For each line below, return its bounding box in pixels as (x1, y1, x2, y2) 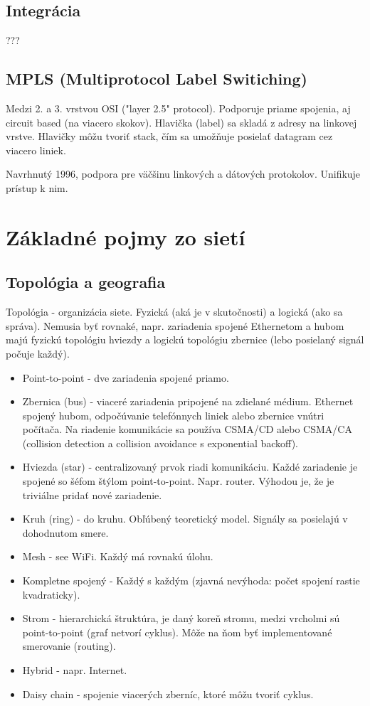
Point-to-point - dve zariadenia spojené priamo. (22, 370, 229, 385)
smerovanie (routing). (22, 638, 116, 653)
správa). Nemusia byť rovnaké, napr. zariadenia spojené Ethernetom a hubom (6, 318, 344, 333)
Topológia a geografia (6, 271, 166, 293)
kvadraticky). (22, 587, 80, 601)
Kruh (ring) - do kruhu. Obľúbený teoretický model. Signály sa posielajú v (22, 511, 348, 526)
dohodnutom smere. (22, 525, 109, 540)
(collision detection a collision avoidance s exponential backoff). (22, 435, 298, 450)
